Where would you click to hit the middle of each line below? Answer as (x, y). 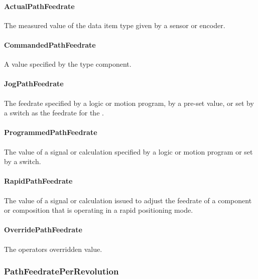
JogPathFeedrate (34, 84)
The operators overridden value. (53, 249)
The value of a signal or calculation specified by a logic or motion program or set (128, 151)
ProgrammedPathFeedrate (51, 132)
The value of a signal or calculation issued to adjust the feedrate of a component (128, 200)
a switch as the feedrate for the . (54, 113)
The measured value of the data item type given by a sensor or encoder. (115, 25)
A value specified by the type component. (68, 64)
